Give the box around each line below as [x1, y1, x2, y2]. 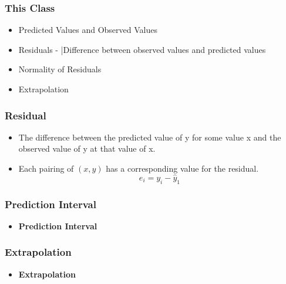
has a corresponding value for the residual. [106, 162, 259, 174]
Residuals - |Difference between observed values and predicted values [18, 43, 266, 55]
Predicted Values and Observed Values [18, 24, 157, 36]
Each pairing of [18, 162, 74, 174]
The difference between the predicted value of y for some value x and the [18, 131, 281, 143]
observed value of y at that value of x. [18, 142, 156, 155]
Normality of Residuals [18, 63, 102, 75]
